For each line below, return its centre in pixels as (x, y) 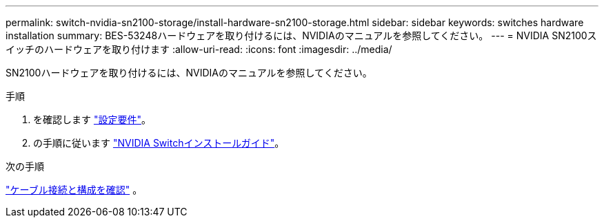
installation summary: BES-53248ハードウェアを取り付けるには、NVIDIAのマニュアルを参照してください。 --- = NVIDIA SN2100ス (301, 35)
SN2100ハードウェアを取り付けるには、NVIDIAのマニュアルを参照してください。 (189, 73)
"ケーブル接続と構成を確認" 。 (74, 190)
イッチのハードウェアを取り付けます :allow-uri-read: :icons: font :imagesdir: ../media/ (199, 49)
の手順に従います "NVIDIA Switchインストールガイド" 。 (159, 143)
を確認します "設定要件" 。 (92, 119)
